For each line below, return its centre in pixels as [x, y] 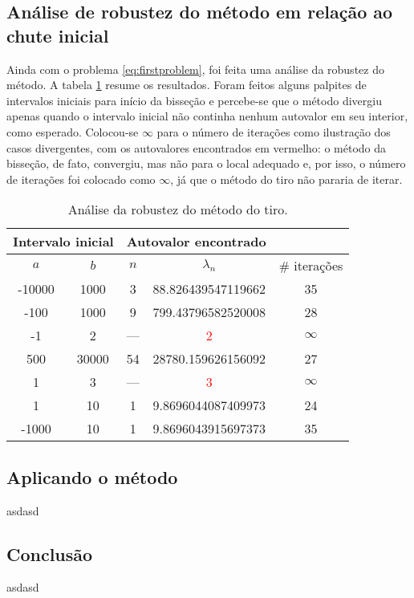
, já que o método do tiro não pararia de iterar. [286, 179]
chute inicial [58, 35]
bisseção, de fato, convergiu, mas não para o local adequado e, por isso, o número [206, 163]
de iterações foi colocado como [81, 179]
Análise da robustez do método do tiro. [178, 210]
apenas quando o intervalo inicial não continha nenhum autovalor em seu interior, [207, 116]
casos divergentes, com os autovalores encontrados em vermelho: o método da [197, 147]
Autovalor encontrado [196, 242]
